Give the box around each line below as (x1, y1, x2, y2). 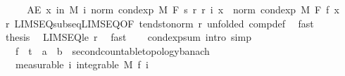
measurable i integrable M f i (15, 57, 149, 72)
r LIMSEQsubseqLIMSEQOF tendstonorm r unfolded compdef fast (5, 15, 314, 30)
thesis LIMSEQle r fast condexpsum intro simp (5, 30, 251, 44)
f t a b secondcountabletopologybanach (15, 43, 210, 58)
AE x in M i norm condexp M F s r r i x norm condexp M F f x (27, 2, 339, 16)
